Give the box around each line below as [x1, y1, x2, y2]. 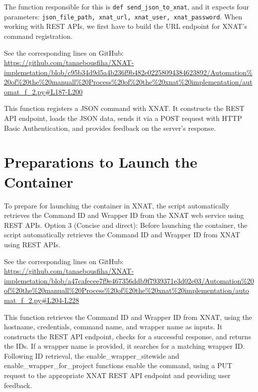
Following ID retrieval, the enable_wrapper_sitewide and [4, 350, 179, 361]
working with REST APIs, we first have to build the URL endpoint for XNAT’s [4, 21, 248, 31]
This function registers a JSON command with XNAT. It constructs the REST [4, 103, 245, 113]
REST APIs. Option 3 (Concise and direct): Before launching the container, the [4, 219, 248, 230]
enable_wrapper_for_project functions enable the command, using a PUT [4, 360, 233, 371]
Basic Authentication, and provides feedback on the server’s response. [4, 122, 216, 133]
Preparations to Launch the [4, 152, 197, 172]
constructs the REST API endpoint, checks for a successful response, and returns [4, 331, 251, 341]
